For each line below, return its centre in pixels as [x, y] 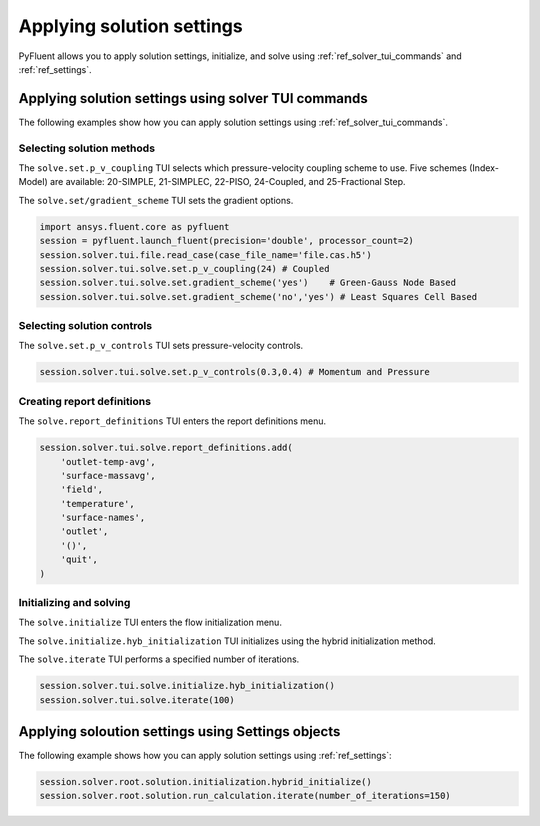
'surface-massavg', [108, 475]
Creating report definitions [85, 401]
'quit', [79, 559]
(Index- [484, 167]
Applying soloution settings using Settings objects [179, 731]
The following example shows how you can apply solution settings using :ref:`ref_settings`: [205, 756]
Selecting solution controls [85, 326]
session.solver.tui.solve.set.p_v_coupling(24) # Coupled [184, 268]
